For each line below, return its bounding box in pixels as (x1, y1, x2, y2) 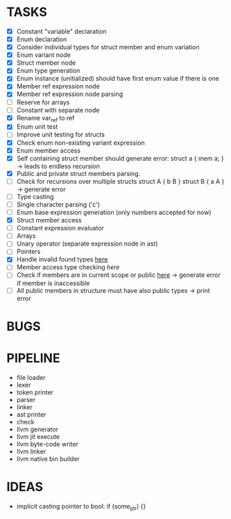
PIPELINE (6, 350, 60, 366)
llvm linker (16, 447, 46, 456)
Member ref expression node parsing (16, 90, 123, 98)
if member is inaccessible (16, 279, 90, 287)
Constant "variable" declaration (16, 27, 107, 35)
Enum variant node (16, 51, 71, 59)
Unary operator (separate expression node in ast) (16, 239, 158, 248)
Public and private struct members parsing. (16, 169, 141, 177)
